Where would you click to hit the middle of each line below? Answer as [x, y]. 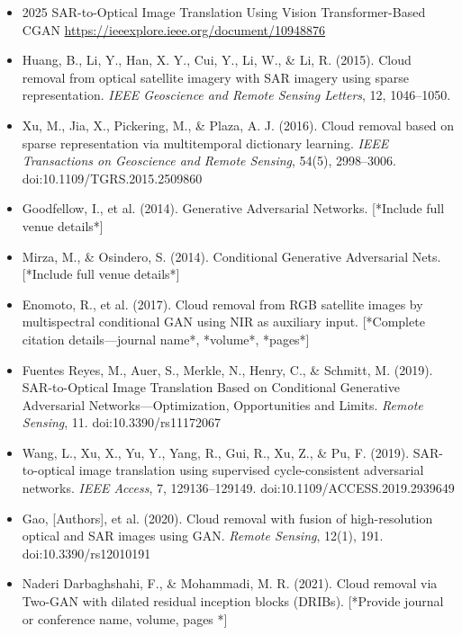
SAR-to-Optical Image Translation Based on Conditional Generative [211, 387]
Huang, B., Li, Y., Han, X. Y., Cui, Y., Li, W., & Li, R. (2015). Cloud [217, 60]
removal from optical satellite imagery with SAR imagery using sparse [216, 77]
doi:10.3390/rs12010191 [86, 553]
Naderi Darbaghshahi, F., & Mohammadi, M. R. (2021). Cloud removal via [230, 583]
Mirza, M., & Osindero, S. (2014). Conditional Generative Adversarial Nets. [231, 256]
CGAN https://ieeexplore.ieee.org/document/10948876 [174, 29]
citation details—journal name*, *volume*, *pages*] [166, 339]
